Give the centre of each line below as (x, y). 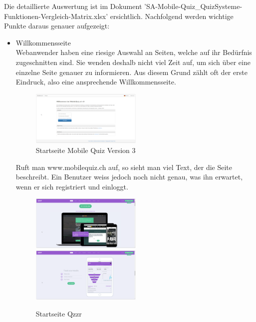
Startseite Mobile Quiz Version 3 (86, 150)
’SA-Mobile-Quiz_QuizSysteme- (193, 6)
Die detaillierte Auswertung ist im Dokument (73, 6)
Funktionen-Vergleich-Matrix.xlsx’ (56, 16)
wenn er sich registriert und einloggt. (72, 186)
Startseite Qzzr (59, 313)
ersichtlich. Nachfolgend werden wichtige (172, 16)
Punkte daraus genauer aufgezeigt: (57, 26)
